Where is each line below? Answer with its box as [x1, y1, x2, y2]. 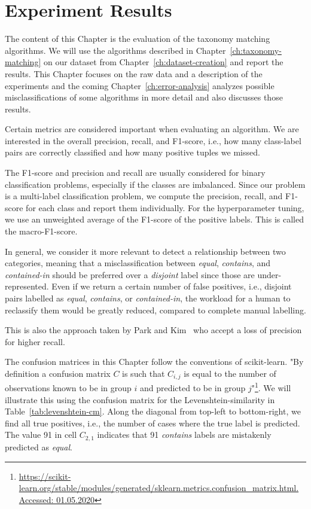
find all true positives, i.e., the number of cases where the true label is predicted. [5, 416, 300, 429]
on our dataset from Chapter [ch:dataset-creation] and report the [43, 56, 283, 68]
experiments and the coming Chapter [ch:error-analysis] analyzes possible [5, 79, 275, 92]
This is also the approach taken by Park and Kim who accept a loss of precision [5, 324, 302, 336]
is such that [122, 367, 165, 379]
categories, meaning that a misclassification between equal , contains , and [5, 257, 271, 269]
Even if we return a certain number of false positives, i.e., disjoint [51, 280, 292, 292]
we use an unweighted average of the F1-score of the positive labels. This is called [5, 213, 304, 225]
